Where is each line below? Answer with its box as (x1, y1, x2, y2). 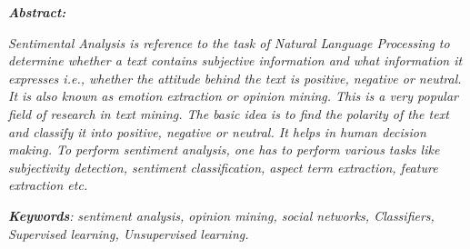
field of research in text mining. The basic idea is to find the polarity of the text (8, 104, 449, 123)
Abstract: (8, 3, 66, 21)
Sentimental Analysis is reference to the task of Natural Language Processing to (8, 33, 450, 52)
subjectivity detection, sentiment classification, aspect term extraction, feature (8, 157, 438, 176)
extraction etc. (8, 175, 88, 194)
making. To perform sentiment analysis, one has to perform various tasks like (8, 140, 440, 159)
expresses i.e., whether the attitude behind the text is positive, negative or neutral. (8, 68, 462, 87)
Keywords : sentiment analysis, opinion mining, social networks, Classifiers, (8, 205, 435, 224)
